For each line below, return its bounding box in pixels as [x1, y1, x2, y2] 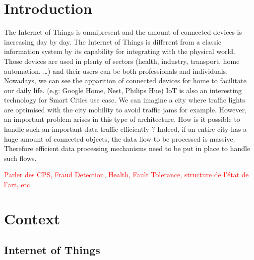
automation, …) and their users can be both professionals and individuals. [4, 65, 228, 76]
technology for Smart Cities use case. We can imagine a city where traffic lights [4, 95, 245, 105]
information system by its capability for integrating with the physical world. [4, 46, 236, 56]
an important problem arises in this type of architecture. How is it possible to [4, 114, 240, 124]
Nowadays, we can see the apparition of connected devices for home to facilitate [4, 75, 247, 86]
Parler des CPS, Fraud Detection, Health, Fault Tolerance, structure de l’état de [4, 169, 249, 180]
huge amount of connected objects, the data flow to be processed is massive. [4, 133, 235, 144]
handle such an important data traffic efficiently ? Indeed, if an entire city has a [4, 124, 247, 134]
